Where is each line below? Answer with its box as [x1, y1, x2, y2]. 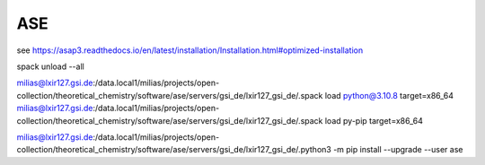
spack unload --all [16, 61, 84, 72]
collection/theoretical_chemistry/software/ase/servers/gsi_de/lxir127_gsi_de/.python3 [16, 144, 331, 155]
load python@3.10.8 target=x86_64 [324, 90, 454, 100]
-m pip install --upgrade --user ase [332, 144, 463, 155]
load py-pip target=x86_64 [324, 115, 424, 126]
